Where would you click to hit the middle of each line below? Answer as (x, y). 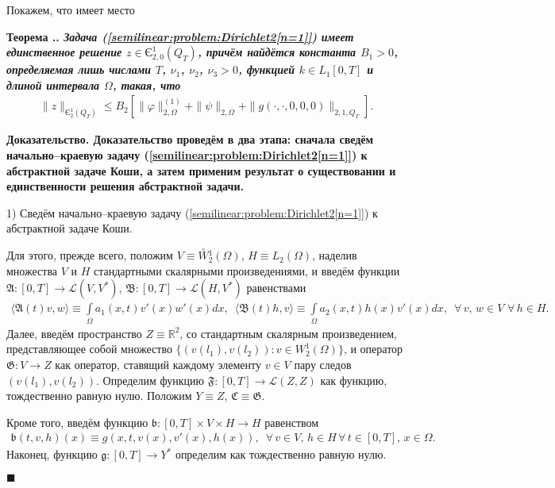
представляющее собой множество (89, 349)
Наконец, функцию (52, 454)
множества (32, 270)
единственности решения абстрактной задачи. (125, 186)
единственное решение (64, 52)
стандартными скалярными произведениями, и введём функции (247, 270)
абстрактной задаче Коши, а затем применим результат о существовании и (201, 170)
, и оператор (373, 349)
